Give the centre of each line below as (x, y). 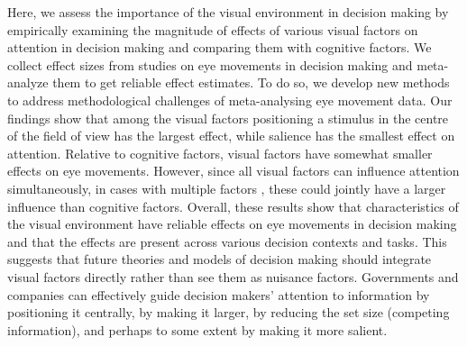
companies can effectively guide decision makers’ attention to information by (219, 294)
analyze (28, 82)
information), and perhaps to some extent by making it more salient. (197, 329)
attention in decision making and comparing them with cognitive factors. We (220, 47)
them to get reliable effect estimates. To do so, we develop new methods (251, 82)
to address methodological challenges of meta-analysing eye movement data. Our (230, 100)
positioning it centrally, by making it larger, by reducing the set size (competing (229, 312)
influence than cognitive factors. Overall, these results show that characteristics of (233, 206)
